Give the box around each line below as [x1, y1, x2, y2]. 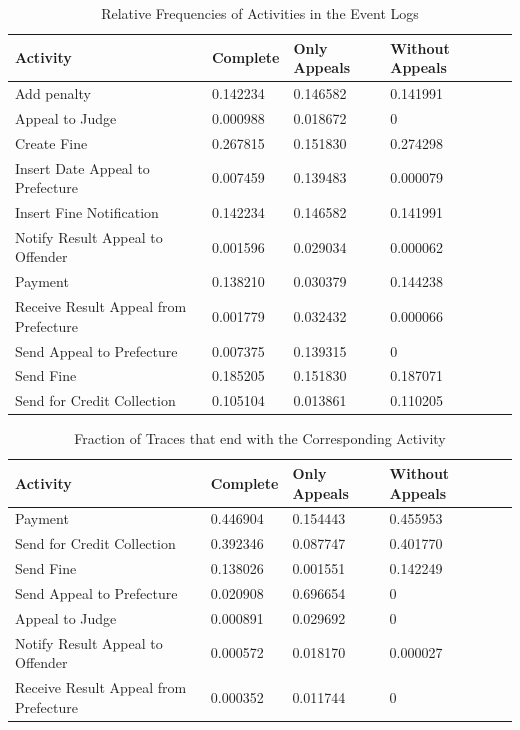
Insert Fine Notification [15, 202, 159, 222]
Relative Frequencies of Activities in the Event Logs [101, 3, 419, 23]
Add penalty [15, 83, 91, 104]
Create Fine [15, 132, 88, 153]
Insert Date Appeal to [15, 157, 150, 178]
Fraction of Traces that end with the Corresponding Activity [74, 428, 446, 449]
